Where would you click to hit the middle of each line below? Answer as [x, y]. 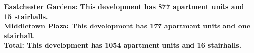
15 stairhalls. [26, 16]
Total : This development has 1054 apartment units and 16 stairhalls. [123, 45]
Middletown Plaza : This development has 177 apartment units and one [127, 26]
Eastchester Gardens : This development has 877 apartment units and [124, 6]
